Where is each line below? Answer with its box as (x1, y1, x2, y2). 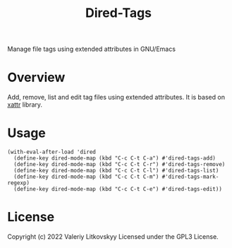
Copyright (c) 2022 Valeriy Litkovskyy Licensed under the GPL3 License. (7, 232, 219, 241)
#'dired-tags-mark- (161, 173, 219, 181)
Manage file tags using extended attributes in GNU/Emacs (7, 45, 176, 54)
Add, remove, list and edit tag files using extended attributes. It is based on (7, 93, 226, 102)
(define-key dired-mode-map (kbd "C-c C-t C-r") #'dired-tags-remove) (13, 161, 226, 168)
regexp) (7, 179, 30, 187)
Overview (7, 69, 66, 85)
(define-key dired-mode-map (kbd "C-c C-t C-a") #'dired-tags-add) (13, 155, 216, 162)
